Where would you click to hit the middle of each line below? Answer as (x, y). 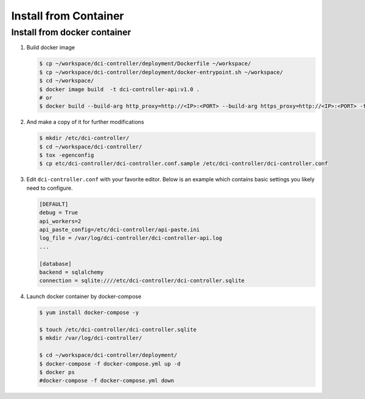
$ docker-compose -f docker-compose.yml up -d (110, 364)
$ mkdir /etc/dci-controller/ (84, 138)
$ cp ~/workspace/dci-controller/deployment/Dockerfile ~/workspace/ (145, 64)
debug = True (59, 213)
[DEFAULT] (54, 204)
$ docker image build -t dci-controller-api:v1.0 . (120, 89)
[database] (55, 264)
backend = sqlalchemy (71, 272)
